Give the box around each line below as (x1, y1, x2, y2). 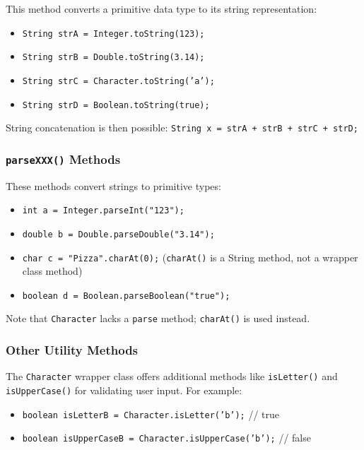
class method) (22, 264, 83, 278)
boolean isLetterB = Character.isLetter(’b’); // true (22, 406, 280, 421)
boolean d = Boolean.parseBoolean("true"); (22, 290, 230, 301)
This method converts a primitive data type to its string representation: (6, 1, 317, 16)
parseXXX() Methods (6, 150, 121, 167)
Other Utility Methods (6, 341, 139, 359)
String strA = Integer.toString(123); (22, 28, 205, 39)
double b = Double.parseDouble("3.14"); (22, 229, 215, 239)
